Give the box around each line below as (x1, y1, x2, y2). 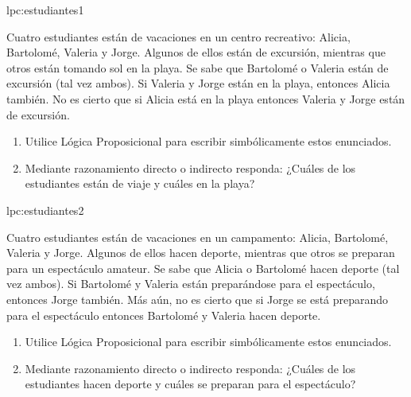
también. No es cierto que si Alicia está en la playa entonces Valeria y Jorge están (6, 90, 405, 107)
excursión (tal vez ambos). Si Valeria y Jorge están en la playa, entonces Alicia (6, 75, 390, 91)
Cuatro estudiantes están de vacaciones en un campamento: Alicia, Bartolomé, (6, 228, 389, 245)
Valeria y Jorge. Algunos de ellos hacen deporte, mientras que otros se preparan (6, 244, 395, 261)
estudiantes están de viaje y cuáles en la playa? (25, 175, 255, 192)
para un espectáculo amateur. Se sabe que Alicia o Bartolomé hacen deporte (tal (6, 259, 400, 276)
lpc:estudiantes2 (6, 201, 84, 218)
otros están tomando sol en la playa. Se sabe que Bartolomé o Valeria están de (6, 59, 389, 76)
